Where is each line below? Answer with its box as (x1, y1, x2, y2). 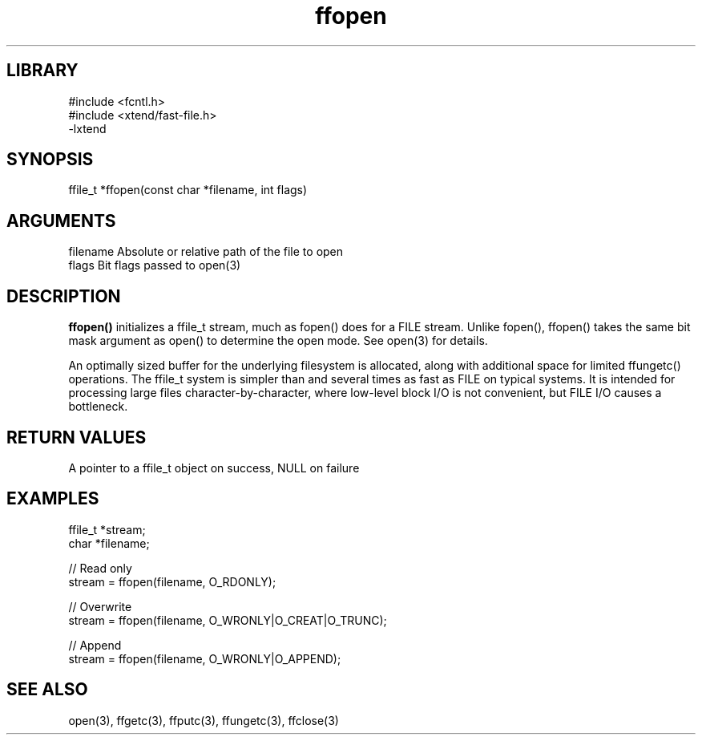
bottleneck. (68, 399, 128, 414)
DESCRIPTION (6, 285, 121, 306)
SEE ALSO (6, 679, 88, 700)
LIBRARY (6, 60, 79, 81)
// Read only (68, 561, 132, 575)
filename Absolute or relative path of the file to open (68, 245, 344, 259)
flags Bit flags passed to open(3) (68, 258, 241, 273)
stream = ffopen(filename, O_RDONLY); (68, 574, 276, 589)
